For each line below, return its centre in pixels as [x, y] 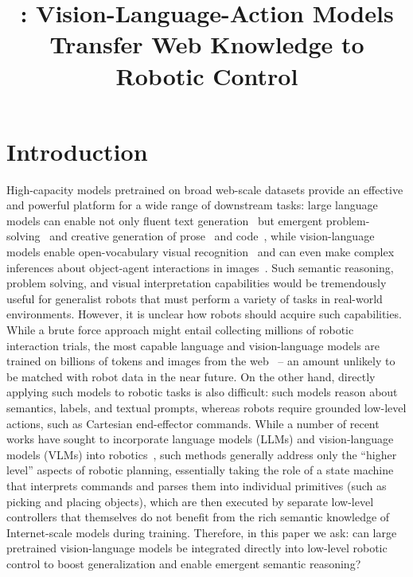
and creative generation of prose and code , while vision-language [212, 236]
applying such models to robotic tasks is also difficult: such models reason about [202, 392]
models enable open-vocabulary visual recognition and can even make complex [201, 252]
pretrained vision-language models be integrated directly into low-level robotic [197, 548]
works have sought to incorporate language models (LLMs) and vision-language [200, 439]
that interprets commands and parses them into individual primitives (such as [197, 485]
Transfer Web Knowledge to [207, 44]
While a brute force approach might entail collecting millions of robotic [180, 330]
